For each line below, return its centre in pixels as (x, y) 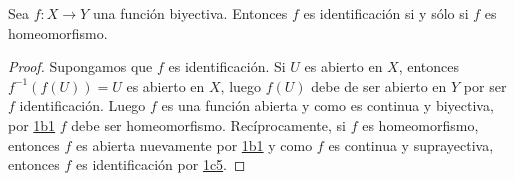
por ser (485, 85)
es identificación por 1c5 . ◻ (160, 164)
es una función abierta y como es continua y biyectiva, (327, 105)
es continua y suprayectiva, (411, 144)
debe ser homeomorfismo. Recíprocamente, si (208, 124)
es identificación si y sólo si (386, 13)
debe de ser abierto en (379, 85)
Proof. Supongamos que (80, 66)
